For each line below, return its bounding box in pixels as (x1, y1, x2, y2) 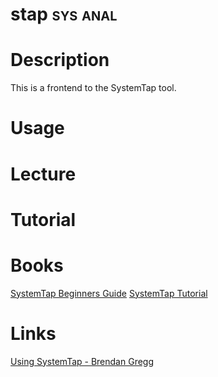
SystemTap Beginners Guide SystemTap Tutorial (10, 287, 208, 299)
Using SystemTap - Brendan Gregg (10, 355, 154, 367)
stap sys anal (10, 3, 118, 26)
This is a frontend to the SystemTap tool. (10, 82, 177, 94)
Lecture (10, 163, 77, 185)
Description (10, 49, 110, 72)
